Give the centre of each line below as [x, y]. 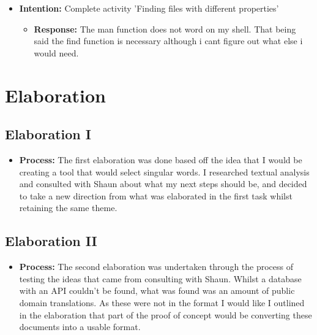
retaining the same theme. [68, 208]
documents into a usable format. [80, 327]
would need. [56, 52]
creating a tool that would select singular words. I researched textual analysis [164, 171]
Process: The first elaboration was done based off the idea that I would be [161, 159]
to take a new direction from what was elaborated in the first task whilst [156, 195]
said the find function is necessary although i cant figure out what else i [168, 41]
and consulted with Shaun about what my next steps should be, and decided [163, 184]
